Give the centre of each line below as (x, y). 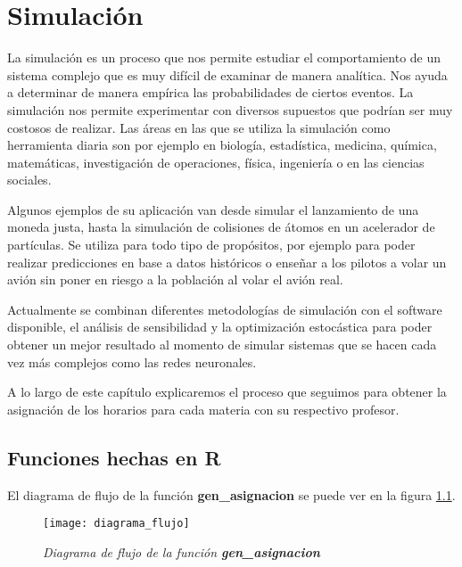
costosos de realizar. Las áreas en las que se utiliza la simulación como (199, 127)
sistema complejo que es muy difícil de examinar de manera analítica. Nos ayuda (227, 74)
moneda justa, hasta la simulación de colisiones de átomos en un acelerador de (221, 227)
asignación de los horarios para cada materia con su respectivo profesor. (203, 409)
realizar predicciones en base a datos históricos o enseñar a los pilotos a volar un (227, 262)
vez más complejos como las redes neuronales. (132, 362)
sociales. (29, 180)
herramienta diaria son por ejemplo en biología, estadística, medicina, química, (222, 145)
